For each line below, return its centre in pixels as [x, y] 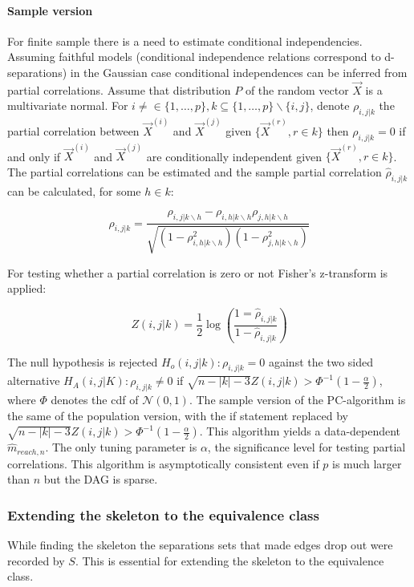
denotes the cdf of [95, 400]
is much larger [367, 463]
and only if [34, 156]
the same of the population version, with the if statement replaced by [178, 415]
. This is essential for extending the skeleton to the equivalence [229, 560]
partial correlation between [73, 130]
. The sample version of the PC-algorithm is [297, 400]
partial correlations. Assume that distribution [119, 89]
